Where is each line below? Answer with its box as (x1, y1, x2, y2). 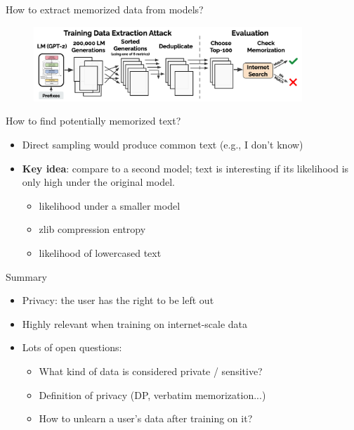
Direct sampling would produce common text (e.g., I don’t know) (22, 137, 303, 151)
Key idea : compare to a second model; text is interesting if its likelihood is (22, 160, 349, 175)
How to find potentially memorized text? (6, 113, 181, 128)
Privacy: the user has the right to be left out (22, 293, 214, 308)
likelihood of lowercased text (39, 245, 162, 260)
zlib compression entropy (39, 222, 146, 236)
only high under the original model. (22, 175, 175, 189)
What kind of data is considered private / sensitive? (39, 363, 263, 378)
